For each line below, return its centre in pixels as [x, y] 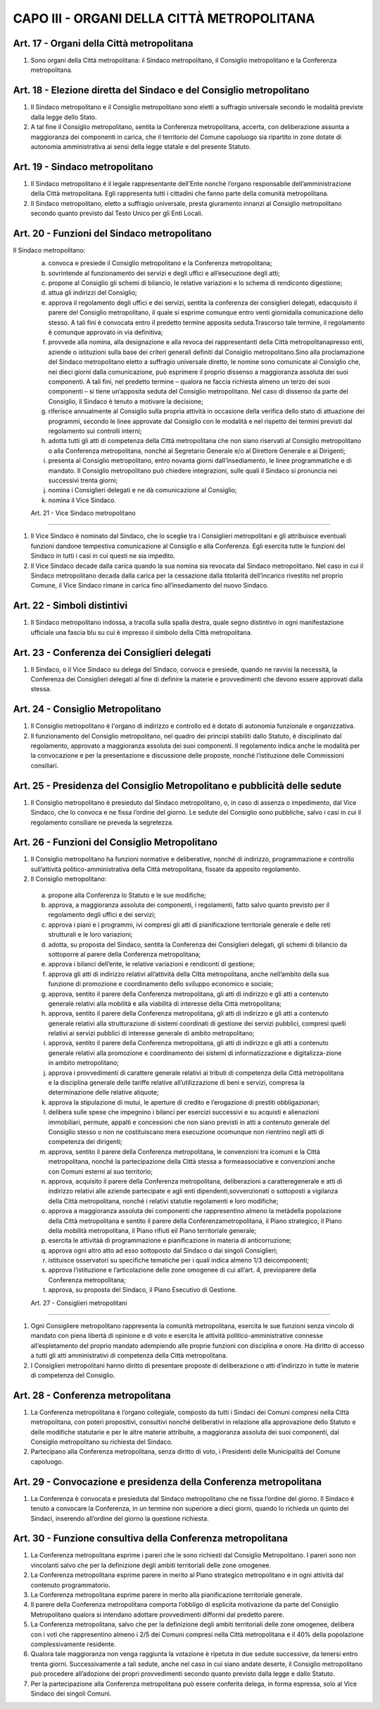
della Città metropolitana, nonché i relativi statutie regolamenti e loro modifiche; [163, 1201]
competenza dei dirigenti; [85, 1142]
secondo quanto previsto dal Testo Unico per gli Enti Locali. [117, 213]
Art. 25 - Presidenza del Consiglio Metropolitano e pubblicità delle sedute [177, 785]
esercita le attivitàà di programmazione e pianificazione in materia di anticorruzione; [170, 1241]
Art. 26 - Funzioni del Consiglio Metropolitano [115, 843]
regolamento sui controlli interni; [95, 431]
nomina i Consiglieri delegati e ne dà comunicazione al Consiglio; [142, 490]
